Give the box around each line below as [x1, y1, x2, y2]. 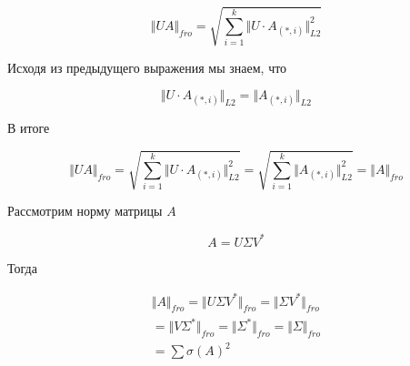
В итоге [7, 118, 50, 137]
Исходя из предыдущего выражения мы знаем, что [7, 57, 287, 76]
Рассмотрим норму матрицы [7, 201, 163, 220]
